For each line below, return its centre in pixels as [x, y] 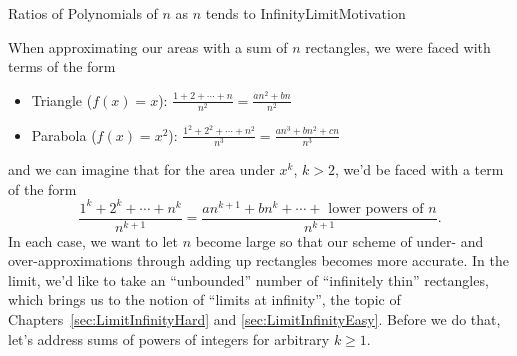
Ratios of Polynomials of [83, 13]
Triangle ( [62, 99]
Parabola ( [64, 134]
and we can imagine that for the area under [141, 168]
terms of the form [62, 66]
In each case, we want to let [93, 240]
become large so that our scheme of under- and [339, 240]
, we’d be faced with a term [419, 168]
